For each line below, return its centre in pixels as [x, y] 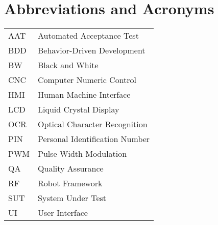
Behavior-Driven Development [92, 50]
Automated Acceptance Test [88, 36]
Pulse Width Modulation [82, 154]
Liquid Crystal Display [79, 109]
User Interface [63, 213]
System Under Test [72, 198]
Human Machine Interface [84, 95]
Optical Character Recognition [93, 124]
